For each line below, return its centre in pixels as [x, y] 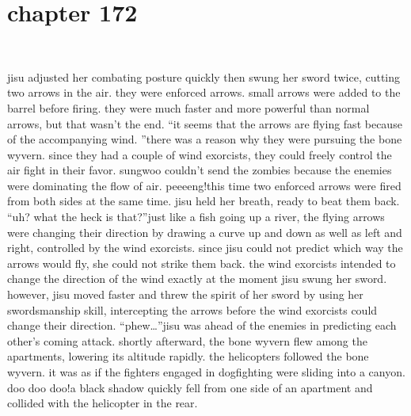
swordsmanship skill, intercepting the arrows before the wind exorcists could [192, 309]
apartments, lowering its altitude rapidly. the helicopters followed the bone [188, 356]
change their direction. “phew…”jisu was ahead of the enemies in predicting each [202, 325]
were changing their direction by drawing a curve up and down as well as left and [205, 232]
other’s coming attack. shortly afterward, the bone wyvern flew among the [187, 340]
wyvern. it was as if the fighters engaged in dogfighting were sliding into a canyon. [206, 372]
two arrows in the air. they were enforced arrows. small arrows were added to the [204, 92]
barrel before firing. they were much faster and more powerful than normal [188, 107]
